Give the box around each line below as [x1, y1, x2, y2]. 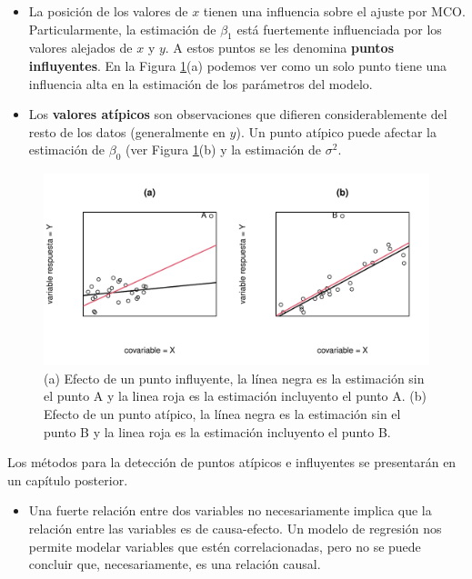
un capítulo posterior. [7, 470, 128, 489]
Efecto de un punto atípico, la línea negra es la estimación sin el [44, 404, 401, 423]
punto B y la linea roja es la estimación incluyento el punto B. [44, 422, 391, 441]
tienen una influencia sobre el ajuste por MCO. [203, 2, 466, 20]
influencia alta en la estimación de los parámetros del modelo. [28, 74, 373, 93]
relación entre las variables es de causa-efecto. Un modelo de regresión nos [28, 518, 442, 537]
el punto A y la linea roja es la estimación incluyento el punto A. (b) [44, 386, 427, 405]
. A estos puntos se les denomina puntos [165, 38, 394, 57]
